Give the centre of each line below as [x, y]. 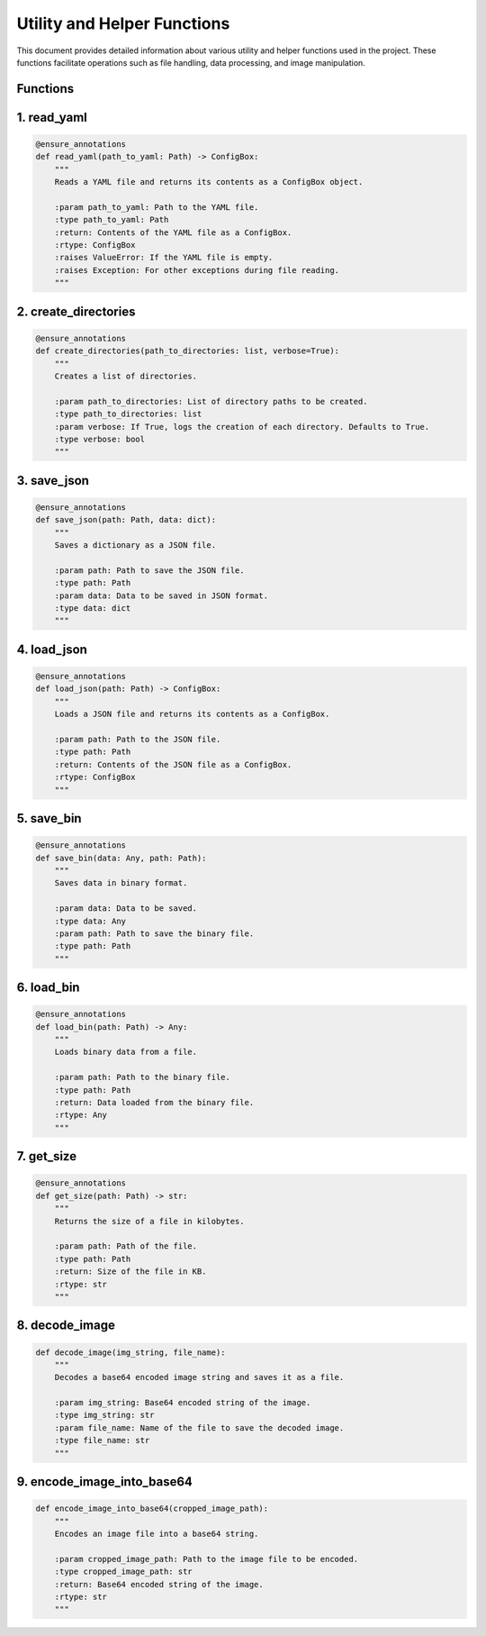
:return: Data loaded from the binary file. [154, 1103]
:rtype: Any [81, 1115]
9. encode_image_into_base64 [104, 1482]
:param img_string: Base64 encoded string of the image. [183, 1403]
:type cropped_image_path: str [123, 1572]
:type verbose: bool [100, 439]
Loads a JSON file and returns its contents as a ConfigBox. [192, 714]
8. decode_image [66, 1326]
